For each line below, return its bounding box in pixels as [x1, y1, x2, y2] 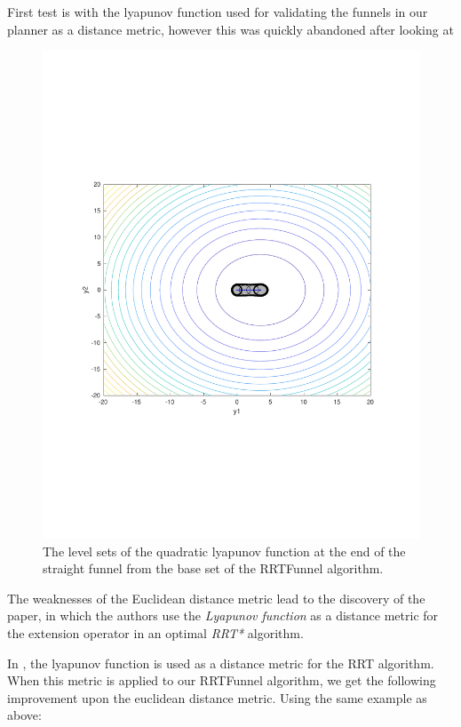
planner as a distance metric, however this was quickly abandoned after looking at [7, 20, 454, 38]
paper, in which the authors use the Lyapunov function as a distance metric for [7, 606, 439, 625]
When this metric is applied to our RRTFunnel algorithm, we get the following [7, 671, 436, 690]
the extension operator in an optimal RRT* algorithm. [7, 624, 304, 643]
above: [7, 706, 42, 724]
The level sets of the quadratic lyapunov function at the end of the [43, 541, 406, 560]
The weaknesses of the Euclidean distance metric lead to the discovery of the [7, 588, 425, 607]
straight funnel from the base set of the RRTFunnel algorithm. [43, 559, 384, 578]
